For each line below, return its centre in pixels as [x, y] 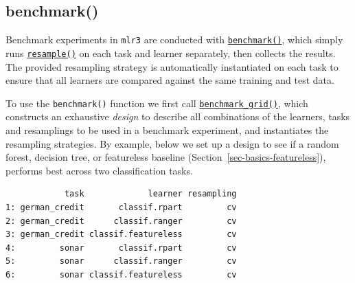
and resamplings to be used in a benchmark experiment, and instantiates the [167, 129]
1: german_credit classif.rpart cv [121, 207]
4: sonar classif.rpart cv [121, 248]
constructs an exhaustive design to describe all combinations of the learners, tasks [178, 116]
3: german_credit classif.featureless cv [121, 235]
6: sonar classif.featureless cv [121, 274]
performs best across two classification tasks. [99, 170]
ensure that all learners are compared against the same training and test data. [170, 80]
